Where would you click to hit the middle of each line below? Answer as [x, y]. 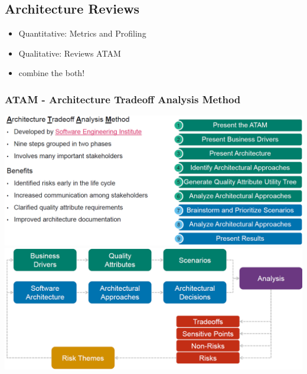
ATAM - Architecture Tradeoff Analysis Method [123, 99]
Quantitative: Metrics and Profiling [82, 33]
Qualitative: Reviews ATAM [70, 53]
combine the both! [52, 73]
